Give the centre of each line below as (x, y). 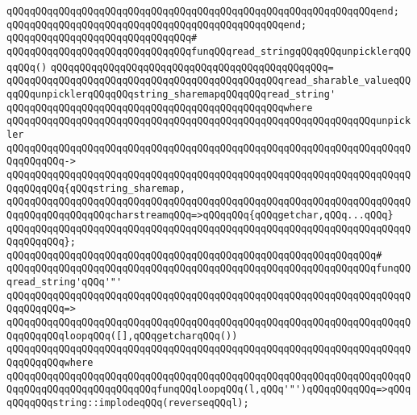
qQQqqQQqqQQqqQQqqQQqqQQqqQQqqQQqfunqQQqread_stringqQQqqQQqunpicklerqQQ (209, 51)
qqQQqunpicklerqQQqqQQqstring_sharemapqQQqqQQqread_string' (171, 94)
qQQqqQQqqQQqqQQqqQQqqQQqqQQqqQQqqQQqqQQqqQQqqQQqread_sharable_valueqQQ (209, 81)
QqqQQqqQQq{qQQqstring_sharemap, (96, 188)
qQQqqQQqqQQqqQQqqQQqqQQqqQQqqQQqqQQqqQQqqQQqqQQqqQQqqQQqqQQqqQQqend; (203, 11)
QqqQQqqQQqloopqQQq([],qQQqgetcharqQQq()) (122, 336)
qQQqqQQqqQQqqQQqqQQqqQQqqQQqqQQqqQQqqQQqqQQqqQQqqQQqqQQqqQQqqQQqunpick (209, 121)
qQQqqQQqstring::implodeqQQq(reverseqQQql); (128, 403)
